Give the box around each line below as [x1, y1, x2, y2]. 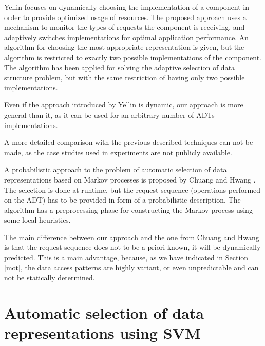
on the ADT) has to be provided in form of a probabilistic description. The [4, 194, 241, 205]
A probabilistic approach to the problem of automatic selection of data [4, 164, 227, 175]
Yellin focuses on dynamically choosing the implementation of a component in [4, 2, 250, 12]
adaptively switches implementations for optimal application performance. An [4, 31, 249, 42]
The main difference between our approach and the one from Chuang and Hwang [4, 231, 259, 242]
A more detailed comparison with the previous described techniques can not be [4, 137, 253, 148]
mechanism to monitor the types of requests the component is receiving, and [4, 22, 245, 32]
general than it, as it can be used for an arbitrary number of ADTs [4, 109, 215, 120]
